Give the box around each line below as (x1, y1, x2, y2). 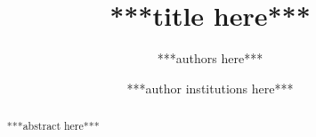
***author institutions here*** (126, 78, 294, 97)
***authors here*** (157, 49, 263, 68)
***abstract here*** (6, 118, 100, 133)
